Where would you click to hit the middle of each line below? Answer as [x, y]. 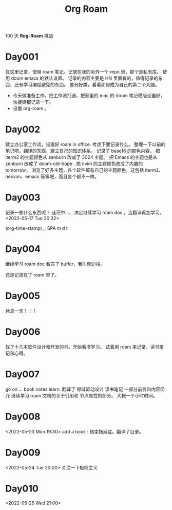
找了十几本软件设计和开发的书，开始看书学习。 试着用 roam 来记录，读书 [82, 347]
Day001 [22, 57]
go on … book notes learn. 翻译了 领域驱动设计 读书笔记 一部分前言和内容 [83, 389]
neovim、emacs [22, 177]
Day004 [23, 249]
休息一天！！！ [21, 311]
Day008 [23, 416]
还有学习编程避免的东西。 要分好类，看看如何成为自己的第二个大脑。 [87, 85]
